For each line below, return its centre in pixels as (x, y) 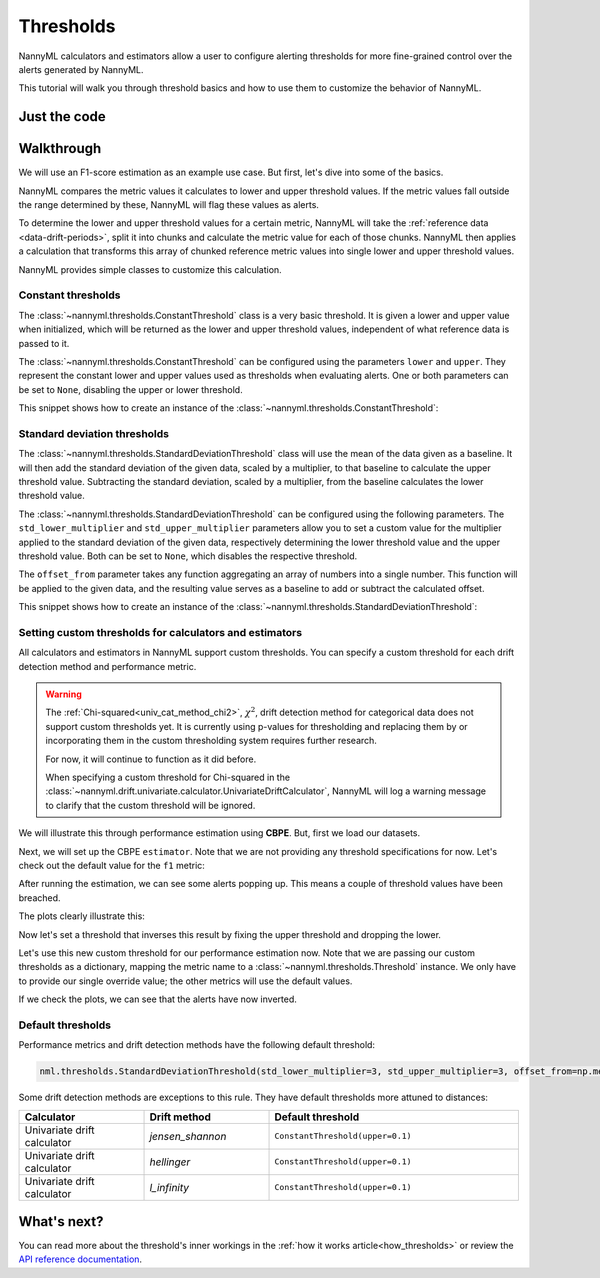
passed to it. (44, 343)
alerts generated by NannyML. (81, 69)
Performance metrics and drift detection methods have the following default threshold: (196, 1045)
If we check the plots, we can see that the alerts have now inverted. (157, 999)
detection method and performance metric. (107, 666)
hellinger (170, 1162)
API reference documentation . (80, 1259)
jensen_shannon (188, 1136)
